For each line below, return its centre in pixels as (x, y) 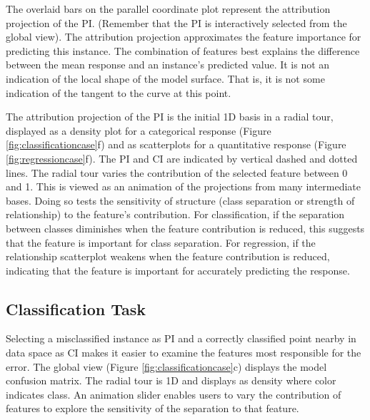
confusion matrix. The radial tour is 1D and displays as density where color (171, 380)
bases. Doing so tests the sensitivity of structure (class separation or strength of (180, 200)
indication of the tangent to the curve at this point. (119, 92)
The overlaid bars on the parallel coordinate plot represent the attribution (168, 9)
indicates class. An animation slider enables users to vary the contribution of (174, 394)
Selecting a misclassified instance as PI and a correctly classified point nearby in (181, 338)
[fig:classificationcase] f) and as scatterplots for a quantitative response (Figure (176, 144)
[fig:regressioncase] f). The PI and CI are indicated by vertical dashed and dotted (182, 158)
